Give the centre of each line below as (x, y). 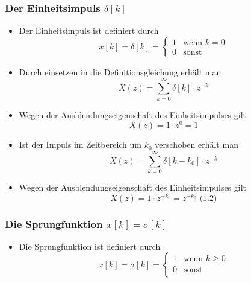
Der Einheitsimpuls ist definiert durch (89, 30)
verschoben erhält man (197, 145)
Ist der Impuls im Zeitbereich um (80, 145)
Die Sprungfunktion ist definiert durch (90, 246)
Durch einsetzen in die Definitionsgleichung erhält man (120, 72)
